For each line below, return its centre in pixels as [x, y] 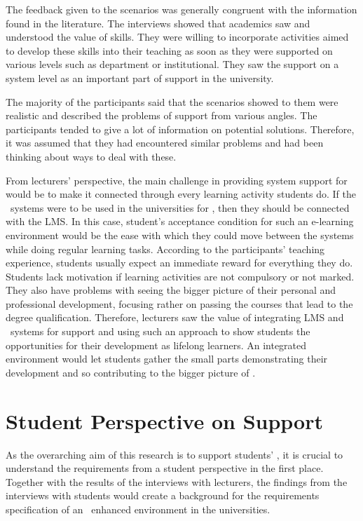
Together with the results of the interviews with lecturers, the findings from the [177, 481]
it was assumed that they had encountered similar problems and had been [165, 143]
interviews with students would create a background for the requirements [163, 495]
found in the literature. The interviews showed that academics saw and [158, 23]
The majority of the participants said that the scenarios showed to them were [172, 101]
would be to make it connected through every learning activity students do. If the [181, 194]
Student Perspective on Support [164, 420]
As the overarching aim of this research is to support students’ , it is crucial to [174, 454]
